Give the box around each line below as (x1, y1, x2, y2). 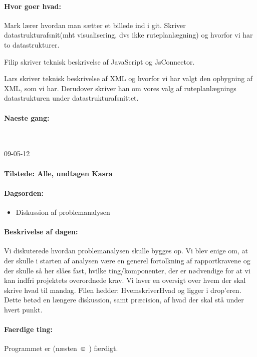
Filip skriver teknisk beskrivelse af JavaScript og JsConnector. (4, 56, 195, 67)
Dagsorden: (4, 187, 44, 198)
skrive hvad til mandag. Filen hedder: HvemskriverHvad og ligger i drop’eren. (4, 284, 241, 295)
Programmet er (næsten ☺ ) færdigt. (4, 343, 118, 353)
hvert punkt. (4, 304, 43, 314)
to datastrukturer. (4, 39, 60, 50)
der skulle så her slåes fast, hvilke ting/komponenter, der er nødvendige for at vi (4, 265, 250, 275)
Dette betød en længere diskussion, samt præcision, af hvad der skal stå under (4, 294, 244, 305)
